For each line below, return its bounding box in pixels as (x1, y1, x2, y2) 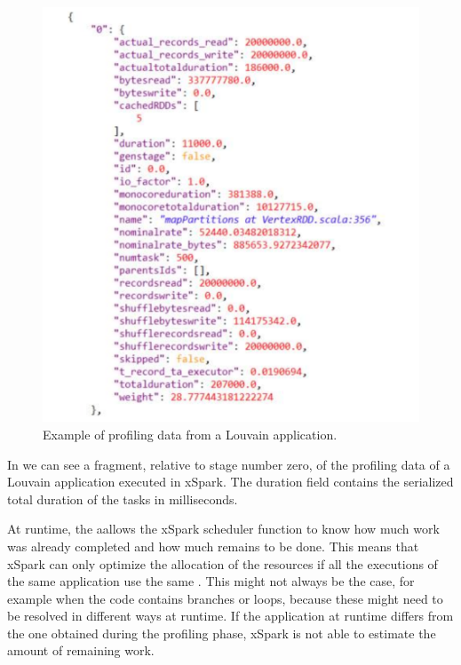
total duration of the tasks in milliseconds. (7, 489, 238, 508)
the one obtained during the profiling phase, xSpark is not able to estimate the (7, 623, 436, 642)
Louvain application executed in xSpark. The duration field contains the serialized (7, 472, 454, 491)
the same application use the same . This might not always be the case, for (7, 572, 415, 590)
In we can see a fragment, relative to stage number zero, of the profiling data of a (7, 455, 450, 473)
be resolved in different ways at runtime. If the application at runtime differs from (7, 606, 454, 625)
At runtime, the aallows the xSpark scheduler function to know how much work (7, 519, 440, 538)
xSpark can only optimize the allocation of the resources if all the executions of (7, 554, 438, 573)
